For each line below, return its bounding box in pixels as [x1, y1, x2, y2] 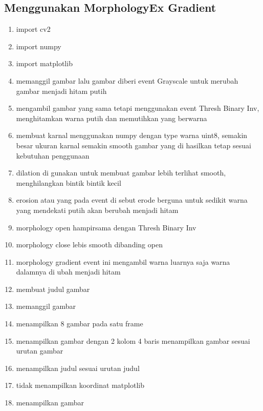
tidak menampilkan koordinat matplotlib [16, 380, 144, 390]
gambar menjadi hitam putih [16, 85, 107, 96]
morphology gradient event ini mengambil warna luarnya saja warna [16, 256, 230, 267]
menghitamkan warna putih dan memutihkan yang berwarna [16, 112, 207, 123]
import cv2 [16, 24, 51, 34]
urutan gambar [16, 345, 63, 356]
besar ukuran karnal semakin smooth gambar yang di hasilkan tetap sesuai [16, 140, 251, 150]
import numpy [16, 41, 61, 51]
